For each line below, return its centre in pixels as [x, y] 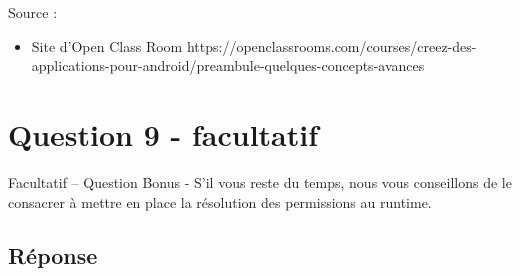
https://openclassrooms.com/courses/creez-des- [331, 45]
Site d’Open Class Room [107, 45]
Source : [33, 12]
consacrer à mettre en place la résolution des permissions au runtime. [220, 201]
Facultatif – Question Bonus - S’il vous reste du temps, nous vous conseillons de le [260, 181]
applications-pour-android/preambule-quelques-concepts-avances [228, 65]
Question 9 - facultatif [163, 133]
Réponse [53, 255]
